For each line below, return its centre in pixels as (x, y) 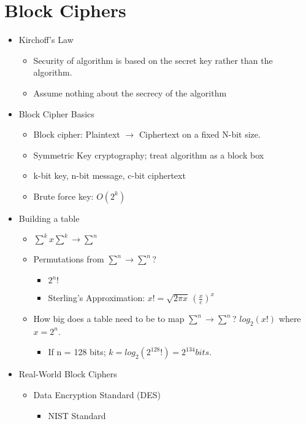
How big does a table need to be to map (109, 319)
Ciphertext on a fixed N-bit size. (200, 134)
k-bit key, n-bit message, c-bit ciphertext (109, 175)
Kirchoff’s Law (46, 40)
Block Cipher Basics (56, 113)
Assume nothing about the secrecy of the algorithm (130, 92)
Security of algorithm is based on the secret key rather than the (153, 60)
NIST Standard (77, 415)
